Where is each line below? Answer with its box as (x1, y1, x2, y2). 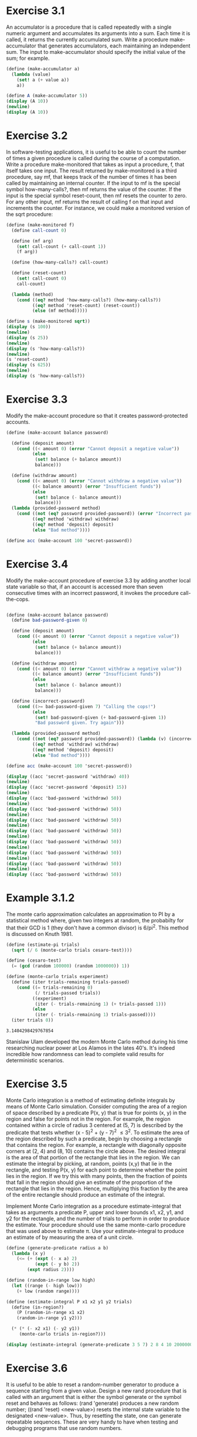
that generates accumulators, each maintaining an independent (37, 42, 191, 49)
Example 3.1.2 (6, 891, 75, 905)
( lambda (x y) (11, 1250, 46, 1256)
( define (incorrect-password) (11, 698, 85, 704)
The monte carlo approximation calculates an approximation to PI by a (6, 911, 175, 918)
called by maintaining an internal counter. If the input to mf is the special (6, 179, 181, 186)
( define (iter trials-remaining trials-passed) (11, 979, 130, 985)
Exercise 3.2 (6, 129, 68, 142)
